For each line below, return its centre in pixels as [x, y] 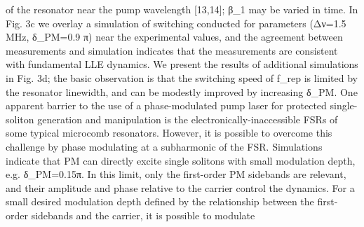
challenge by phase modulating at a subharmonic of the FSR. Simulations [164, 146]
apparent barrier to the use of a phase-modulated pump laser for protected [166, 105]
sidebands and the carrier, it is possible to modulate [143, 215]
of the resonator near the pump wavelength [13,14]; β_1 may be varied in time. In [182, 9]
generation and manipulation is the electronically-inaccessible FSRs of [188, 119]
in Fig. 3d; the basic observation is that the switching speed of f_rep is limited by [182, 77]
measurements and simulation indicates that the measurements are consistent [172, 50]
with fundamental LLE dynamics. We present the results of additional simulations [182, 64]
